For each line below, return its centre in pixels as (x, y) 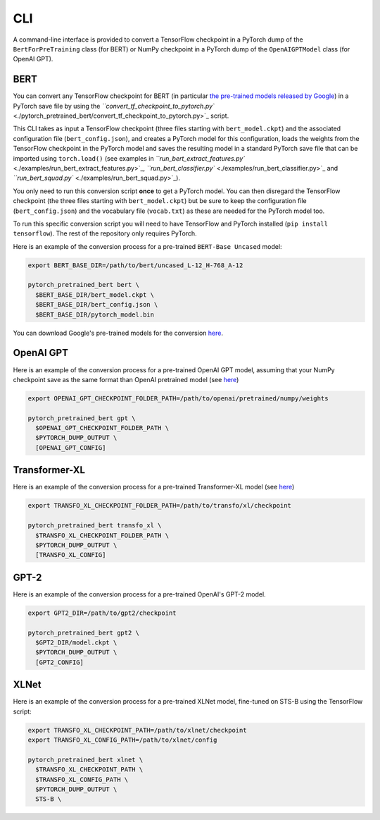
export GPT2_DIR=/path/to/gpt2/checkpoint (102, 613)
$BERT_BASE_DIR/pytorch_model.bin (95, 314)
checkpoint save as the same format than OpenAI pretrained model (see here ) (126, 379)
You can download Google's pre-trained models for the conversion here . (118, 333)
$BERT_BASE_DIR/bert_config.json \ (97, 305)
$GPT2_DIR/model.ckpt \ (76, 642)
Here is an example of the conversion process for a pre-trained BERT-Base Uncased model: (147, 246)
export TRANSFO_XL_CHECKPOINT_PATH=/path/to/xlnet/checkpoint (137, 730)
